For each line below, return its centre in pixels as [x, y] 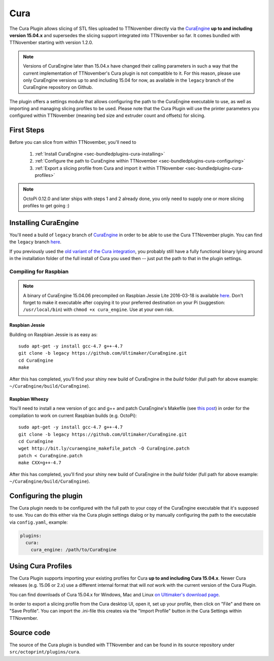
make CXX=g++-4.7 [40, 463]
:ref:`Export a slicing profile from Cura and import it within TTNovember [109, 168]
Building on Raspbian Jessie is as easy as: [54, 334]
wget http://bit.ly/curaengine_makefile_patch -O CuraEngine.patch [104, 449]
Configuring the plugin [46, 496]
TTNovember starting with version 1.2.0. [51, 43]
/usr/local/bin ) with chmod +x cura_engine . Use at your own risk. [98, 309]
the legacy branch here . [36, 242]
